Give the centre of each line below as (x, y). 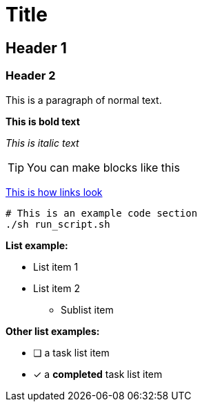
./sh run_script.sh (58, 224)
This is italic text (42, 143)
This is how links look (54, 192)
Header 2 (31, 76)
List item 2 (57, 288)
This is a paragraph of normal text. (84, 100)
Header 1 (36, 48)
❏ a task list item (71, 352)
